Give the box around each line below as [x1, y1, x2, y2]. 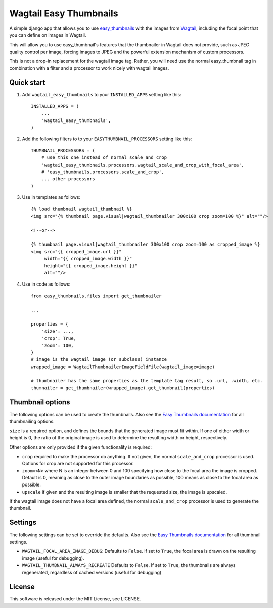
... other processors [41, 176, 96, 182]
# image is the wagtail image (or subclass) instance [31, 357, 167, 362]
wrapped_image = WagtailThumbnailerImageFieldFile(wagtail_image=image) [31, 363, 215, 370]
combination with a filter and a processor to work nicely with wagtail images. [9, 65, 169, 71]
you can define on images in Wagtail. [9, 32, 86, 38]
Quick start [9, 78, 45, 87]
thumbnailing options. [9, 418, 55, 425]
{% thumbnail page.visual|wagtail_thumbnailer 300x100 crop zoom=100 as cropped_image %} [31, 241, 260, 248]
